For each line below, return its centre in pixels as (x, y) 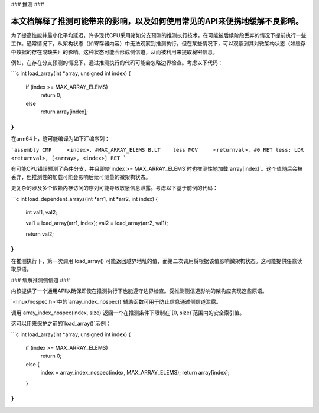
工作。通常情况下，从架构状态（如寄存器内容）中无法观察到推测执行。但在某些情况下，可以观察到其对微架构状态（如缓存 (158, 44)
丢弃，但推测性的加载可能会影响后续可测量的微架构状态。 (81, 177)
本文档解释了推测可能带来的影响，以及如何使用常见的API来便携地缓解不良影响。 (157, 21)
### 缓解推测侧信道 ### (40, 280)
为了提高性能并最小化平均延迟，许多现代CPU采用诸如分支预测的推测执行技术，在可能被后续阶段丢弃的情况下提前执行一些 (159, 35)
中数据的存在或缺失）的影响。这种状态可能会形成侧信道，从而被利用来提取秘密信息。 (114, 52)
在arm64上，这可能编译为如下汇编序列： (61, 139)
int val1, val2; (41, 212)
